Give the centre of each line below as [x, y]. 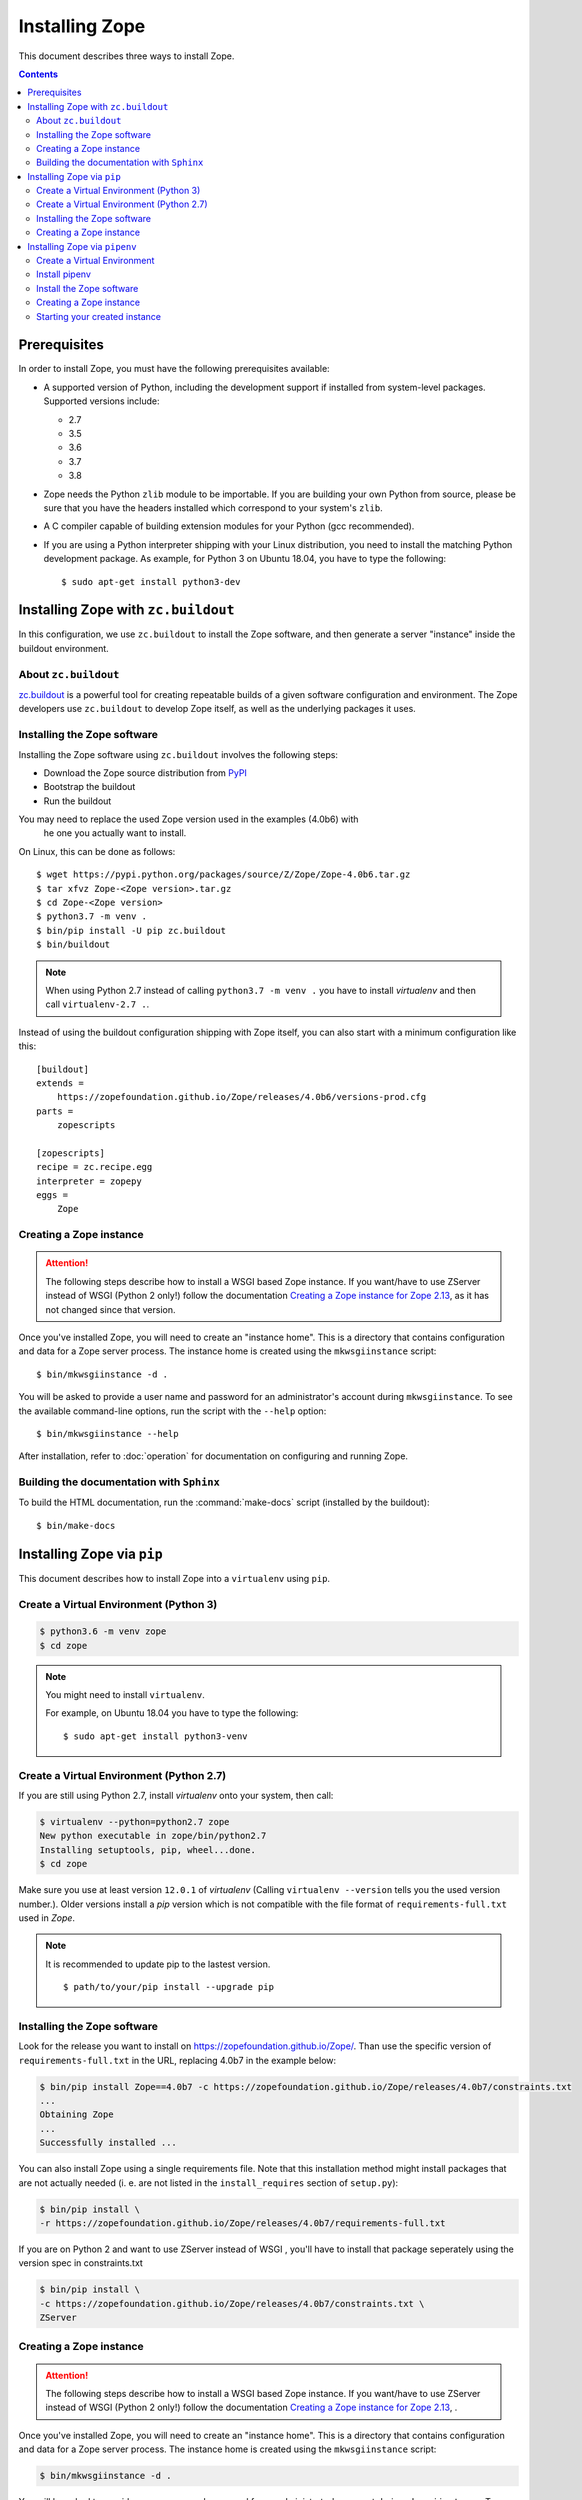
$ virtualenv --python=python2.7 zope [134, 1821]
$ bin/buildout [73, 944]
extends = [60, 1083]
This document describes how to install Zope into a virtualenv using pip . [174, 1578]
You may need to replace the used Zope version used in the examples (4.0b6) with [188, 819]
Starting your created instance [99, 316]
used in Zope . [46, 1917]
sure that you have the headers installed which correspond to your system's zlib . [213, 508]
